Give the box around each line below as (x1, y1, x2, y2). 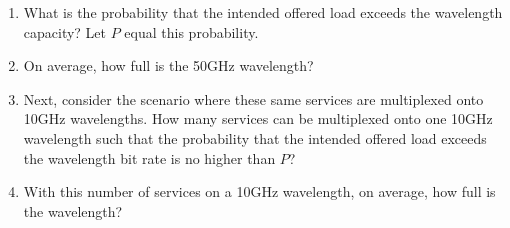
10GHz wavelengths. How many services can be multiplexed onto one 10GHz (23, 108, 493, 129)
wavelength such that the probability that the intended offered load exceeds (23, 127, 487, 148)
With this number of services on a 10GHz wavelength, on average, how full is (23, 181, 496, 202)
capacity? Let (23, 21, 107, 42)
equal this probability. (124, 21, 259, 42)
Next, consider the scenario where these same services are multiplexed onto (23, 88, 484, 109)
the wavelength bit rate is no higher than (23, 147, 276, 168)
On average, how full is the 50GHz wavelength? (23, 55, 314, 76)
